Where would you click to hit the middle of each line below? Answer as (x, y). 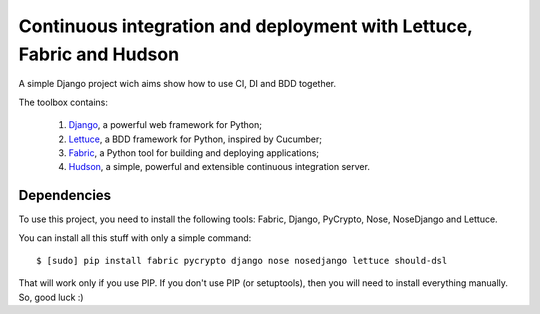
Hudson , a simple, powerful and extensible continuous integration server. (219, 167)
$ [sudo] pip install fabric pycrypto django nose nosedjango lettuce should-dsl (242, 260)
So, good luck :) (51, 297)
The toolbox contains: (63, 102)
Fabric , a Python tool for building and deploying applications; (194, 152)
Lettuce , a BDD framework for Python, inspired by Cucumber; (195, 139)
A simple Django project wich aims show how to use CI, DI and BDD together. (177, 84)
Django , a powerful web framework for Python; (165, 125)
